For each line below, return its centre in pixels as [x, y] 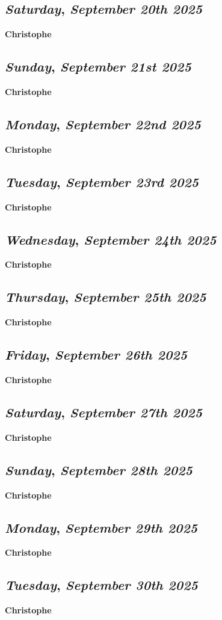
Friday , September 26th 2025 [96, 355]
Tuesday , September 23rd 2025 [102, 181]
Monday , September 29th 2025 [101, 527]
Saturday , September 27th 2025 [104, 412]
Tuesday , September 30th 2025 [101, 585]
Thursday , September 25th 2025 [106, 297]
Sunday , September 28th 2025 [99, 469]
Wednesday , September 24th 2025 [111, 239]
